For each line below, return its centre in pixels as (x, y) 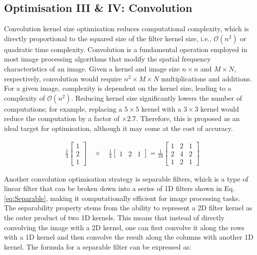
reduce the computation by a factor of (62, 118)
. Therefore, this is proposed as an (188, 118)
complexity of (25, 97)
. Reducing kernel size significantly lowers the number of (157, 97)
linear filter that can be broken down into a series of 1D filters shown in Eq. (119, 188)
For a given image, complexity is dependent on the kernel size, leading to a (118, 88)
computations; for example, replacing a (63, 108)
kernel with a (161, 108)
